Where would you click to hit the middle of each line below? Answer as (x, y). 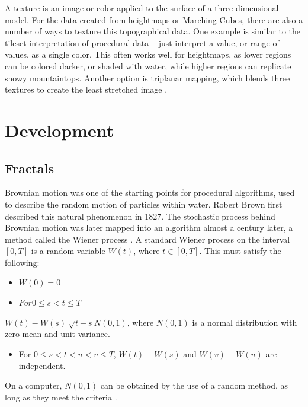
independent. (42, 365)
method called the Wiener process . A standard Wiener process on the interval (147, 239)
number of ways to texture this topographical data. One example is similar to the (153, 31)
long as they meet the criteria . (61, 397)
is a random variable (68, 251)
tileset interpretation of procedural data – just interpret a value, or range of (142, 42)
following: (22, 262)
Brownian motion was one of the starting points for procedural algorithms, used (150, 193)
